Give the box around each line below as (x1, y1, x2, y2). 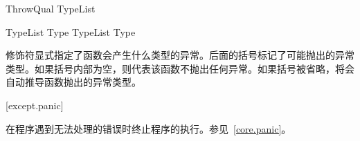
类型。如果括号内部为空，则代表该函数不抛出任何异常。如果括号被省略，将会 (6, 61, 354, 75)
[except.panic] (6, 97, 64, 112)
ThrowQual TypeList (6, 1, 96, 15)
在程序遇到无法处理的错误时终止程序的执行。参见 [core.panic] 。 (6, 121, 291, 135)
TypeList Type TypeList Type (6, 24, 136, 39)
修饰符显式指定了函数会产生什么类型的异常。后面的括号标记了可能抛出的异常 (6, 48, 354, 62)
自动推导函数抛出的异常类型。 (6, 75, 141, 89)
